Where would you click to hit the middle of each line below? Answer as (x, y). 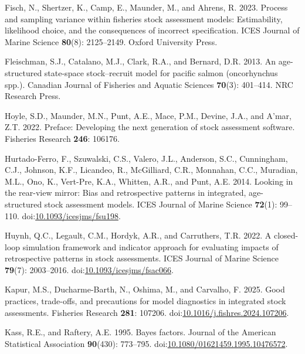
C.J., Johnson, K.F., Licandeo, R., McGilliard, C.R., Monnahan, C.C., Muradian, (151, 170)
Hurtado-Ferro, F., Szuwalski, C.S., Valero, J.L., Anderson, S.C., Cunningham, (146, 158)
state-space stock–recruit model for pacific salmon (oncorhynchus (161, 72)
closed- (286, 235)
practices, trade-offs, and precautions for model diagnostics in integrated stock (145, 301)
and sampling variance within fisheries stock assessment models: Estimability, (144, 18)
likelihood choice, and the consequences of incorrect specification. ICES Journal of (152, 30)
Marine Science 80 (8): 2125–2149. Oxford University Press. (111, 41)
